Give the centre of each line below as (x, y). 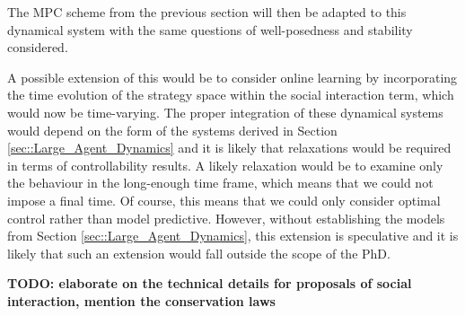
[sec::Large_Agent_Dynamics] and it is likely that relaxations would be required (229, 148)
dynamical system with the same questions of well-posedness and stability (210, 29)
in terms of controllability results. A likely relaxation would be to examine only (225, 165)
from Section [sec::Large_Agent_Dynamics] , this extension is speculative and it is (233, 236)
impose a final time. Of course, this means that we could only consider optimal (224, 200)
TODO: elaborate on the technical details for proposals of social (210, 283)
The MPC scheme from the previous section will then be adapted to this (207, 12)
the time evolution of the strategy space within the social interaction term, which (231, 95)
